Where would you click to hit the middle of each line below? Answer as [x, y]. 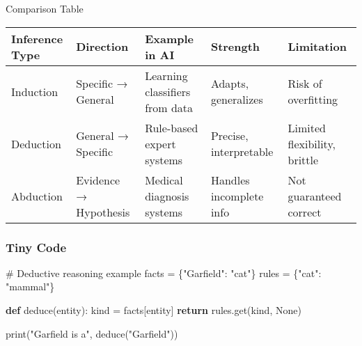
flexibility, [312, 143]
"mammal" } [30, 286]
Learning [166, 75]
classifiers [168, 91]
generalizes [237, 100]
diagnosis [167, 196]
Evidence [98, 180]
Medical [164, 180]
